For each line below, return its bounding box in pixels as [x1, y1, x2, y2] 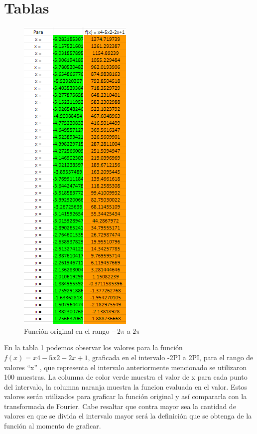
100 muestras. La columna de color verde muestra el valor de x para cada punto [4, 372, 248, 382]
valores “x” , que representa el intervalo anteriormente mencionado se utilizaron [4, 362, 247, 372]
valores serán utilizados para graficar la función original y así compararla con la [4, 391, 247, 402]
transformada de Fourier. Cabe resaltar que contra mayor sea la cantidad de [4, 401, 236, 411]
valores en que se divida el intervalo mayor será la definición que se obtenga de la [4, 411, 252, 421]
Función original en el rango [24, 325, 110, 336]
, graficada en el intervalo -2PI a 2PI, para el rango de [88, 352, 254, 362]
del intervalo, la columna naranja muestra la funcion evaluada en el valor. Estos [4, 381, 247, 392]
